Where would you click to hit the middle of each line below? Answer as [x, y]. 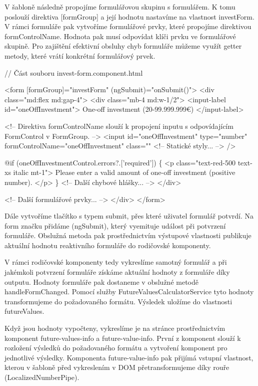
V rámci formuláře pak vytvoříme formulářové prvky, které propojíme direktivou [128, 26]
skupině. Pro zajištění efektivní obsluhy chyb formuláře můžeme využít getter [123, 46]
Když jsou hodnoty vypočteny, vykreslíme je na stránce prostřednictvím [115, 328]
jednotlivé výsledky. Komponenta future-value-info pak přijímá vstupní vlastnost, [129, 357]
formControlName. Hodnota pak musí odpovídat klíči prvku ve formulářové [120, 36]
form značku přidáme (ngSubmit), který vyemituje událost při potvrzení [115, 225]
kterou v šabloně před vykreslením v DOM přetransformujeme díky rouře [117, 367]
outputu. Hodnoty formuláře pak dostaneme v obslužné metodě [101, 281]
